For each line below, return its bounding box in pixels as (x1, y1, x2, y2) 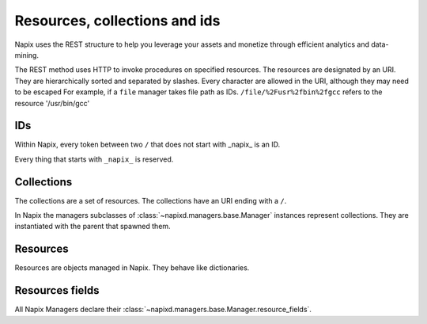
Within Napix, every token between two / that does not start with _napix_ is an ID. (14, 139, 281, 150)
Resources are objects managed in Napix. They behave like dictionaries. (14, 263, 250, 273)
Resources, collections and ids (14, 12, 221, 29)
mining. (14, 50, 40, 59)
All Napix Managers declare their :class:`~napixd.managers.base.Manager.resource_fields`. (14, 305, 312, 314)
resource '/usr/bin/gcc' (14, 98, 90, 108)
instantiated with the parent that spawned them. (14, 222, 171, 231)
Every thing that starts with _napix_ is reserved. (14, 154, 174, 164)
